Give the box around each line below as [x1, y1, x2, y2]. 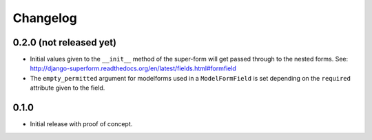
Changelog [12, 10, 77, 26]
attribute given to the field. [30, 83, 105, 92]
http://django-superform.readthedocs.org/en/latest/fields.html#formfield [30, 64, 237, 72]
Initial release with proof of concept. [30, 120, 133, 128]
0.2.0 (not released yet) [12, 37, 117, 48]
